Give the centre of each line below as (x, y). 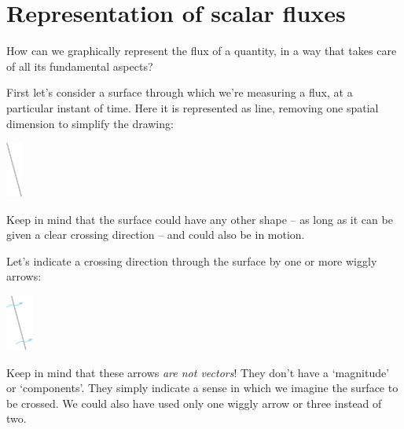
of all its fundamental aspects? (80, 66)
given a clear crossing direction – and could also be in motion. (156, 235)
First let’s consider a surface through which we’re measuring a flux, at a (180, 92)
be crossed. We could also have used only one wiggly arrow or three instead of (194, 403)
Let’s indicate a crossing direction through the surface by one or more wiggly (192, 260)
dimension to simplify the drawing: (90, 123)
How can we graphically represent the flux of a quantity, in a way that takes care (202, 51)
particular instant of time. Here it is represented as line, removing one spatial (193, 107)
